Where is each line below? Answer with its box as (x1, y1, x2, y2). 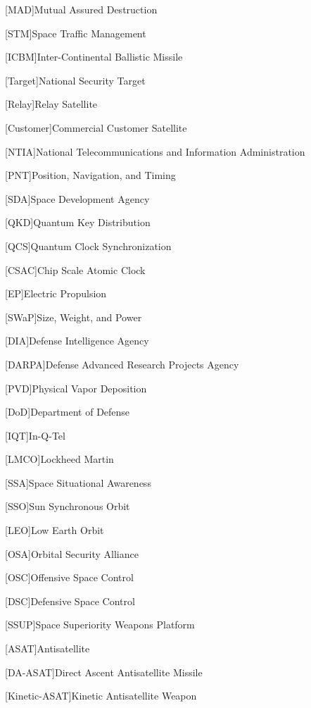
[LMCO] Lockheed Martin (5, 452, 114, 466)
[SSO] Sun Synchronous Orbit (5, 499, 130, 514)
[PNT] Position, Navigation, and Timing (5, 168, 176, 182)
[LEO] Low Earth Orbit (5, 523, 104, 538)
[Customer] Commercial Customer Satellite (5, 120, 187, 135)
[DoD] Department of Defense (5, 404, 130, 419)
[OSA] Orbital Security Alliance (5, 546, 139, 561)
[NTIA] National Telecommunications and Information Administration (5, 144, 305, 159)
